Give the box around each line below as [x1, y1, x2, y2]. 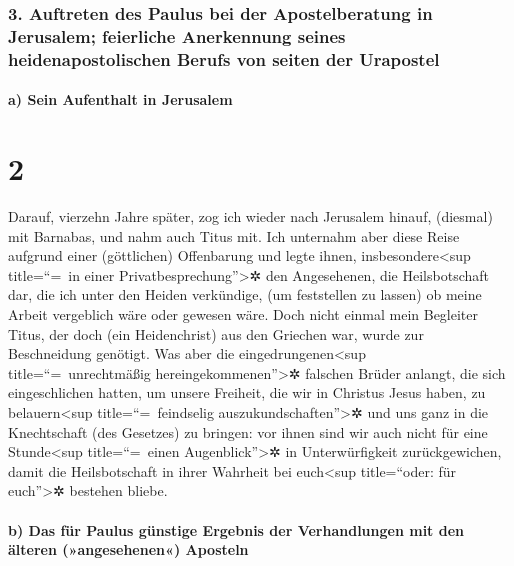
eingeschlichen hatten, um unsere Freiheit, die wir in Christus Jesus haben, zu [8, 382, 486, 403]
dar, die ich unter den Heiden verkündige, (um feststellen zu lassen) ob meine [8, 284, 482, 305]
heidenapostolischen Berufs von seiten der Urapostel [8, 46, 440, 71]
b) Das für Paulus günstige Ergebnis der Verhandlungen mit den [8, 519, 464, 540]
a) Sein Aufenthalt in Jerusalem [8, 89, 233, 110]
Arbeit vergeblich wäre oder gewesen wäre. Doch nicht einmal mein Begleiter [8, 303, 479, 324]
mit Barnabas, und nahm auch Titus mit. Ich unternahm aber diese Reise [8, 225, 460, 246]
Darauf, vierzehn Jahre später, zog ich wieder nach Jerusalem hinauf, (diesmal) [8, 206, 493, 226]
